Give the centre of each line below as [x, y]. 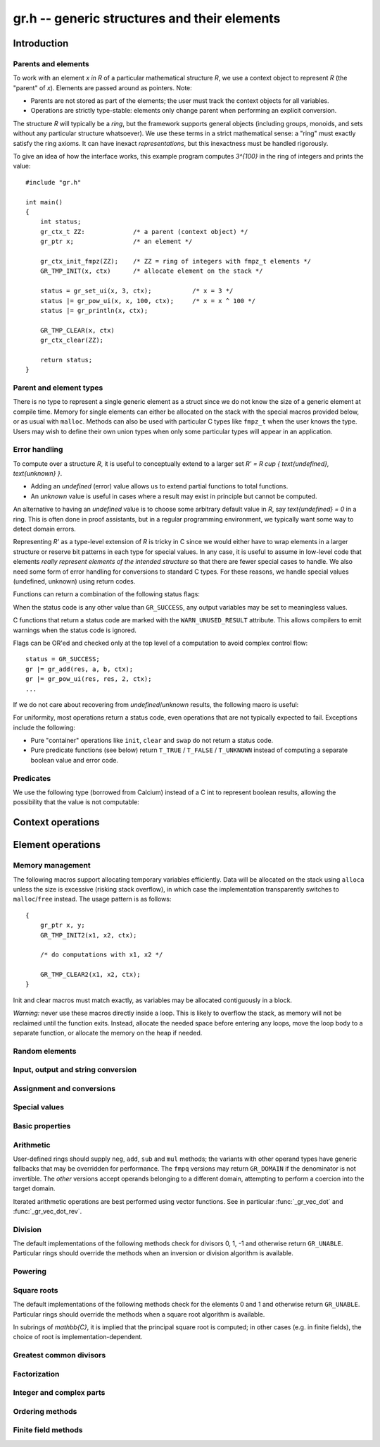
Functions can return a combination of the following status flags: [107, 594]
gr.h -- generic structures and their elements [147, 18]
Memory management [52, 866]
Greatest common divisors [59, 1355]
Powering [30, 1271]
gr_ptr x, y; [62, 925]
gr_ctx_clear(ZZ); [72, 340]
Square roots [36, 1290]
